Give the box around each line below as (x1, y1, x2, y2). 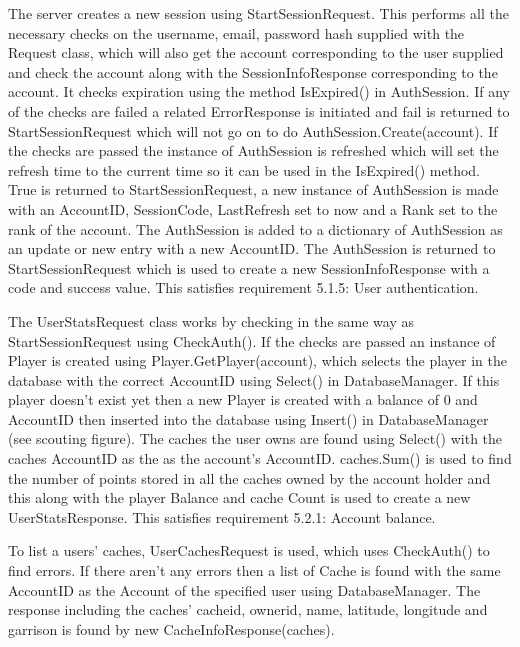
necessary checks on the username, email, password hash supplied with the (8, 22, 465, 43)
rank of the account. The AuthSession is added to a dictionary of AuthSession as (8, 218, 503, 239)
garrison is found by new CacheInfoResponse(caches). (8, 618, 335, 639)
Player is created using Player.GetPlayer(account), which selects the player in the (8, 350, 507, 371)
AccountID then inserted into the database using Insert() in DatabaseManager (8, 408, 489, 429)
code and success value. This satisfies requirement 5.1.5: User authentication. (8, 277, 479, 298)
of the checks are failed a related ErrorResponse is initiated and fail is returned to (8, 100, 510, 121)
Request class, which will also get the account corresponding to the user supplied (8, 42, 504, 63)
